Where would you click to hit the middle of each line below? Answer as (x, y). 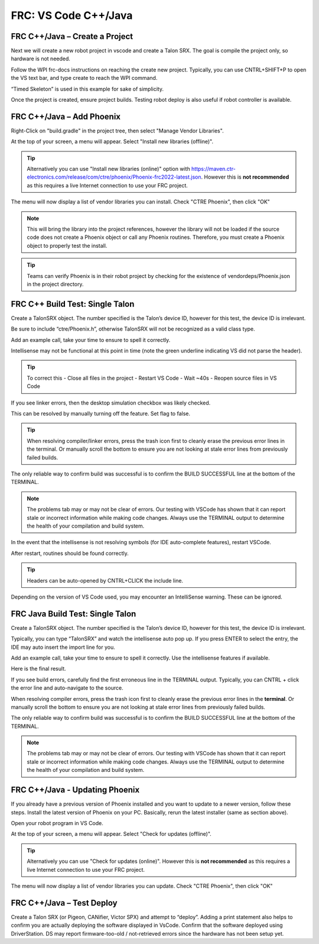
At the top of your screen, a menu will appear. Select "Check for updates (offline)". (111, 834)
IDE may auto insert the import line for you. (63, 647)
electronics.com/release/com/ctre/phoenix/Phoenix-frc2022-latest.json (114, 177)
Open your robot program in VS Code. (57, 823)
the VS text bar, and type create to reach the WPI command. (84, 78)
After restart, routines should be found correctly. (70, 553)
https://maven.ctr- (213, 169)
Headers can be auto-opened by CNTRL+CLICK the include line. (105, 580)
